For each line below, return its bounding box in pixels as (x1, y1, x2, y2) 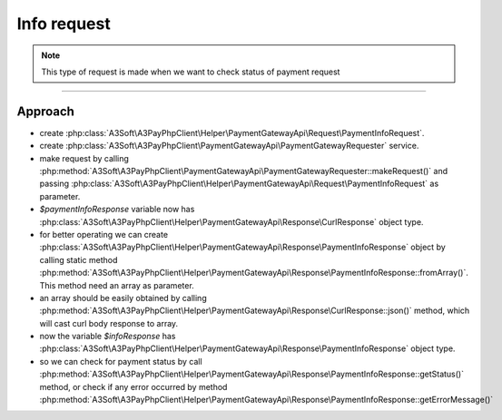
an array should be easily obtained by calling (39, 292, 208, 303)
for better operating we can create (39, 229, 168, 239)
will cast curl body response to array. (39, 317, 179, 328)
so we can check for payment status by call (39, 356, 203, 366)
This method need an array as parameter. (39, 279, 194, 290)
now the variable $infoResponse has (39, 331, 176, 342)
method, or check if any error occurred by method (39, 381, 228, 392)
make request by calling (39, 152, 129, 163)
